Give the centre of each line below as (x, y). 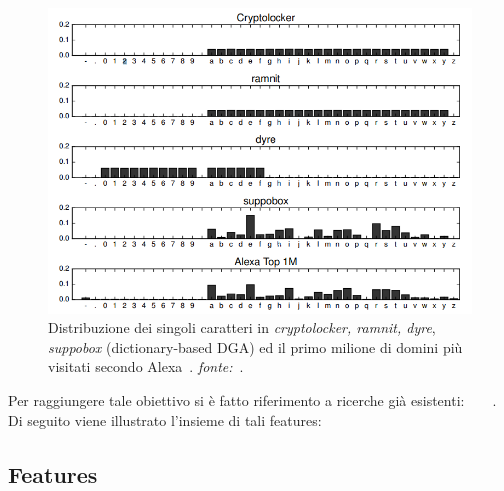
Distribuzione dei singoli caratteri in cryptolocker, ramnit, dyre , (242, 327)
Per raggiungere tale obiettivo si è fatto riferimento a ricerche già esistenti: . (252, 400)
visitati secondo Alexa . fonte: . (146, 366)
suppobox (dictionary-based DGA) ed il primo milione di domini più (255, 346)
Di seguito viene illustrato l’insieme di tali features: (165, 419)
